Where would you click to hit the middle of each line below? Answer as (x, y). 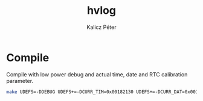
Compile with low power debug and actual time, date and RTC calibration (97, 74)
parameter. (20, 81)
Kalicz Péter (101, 27)
